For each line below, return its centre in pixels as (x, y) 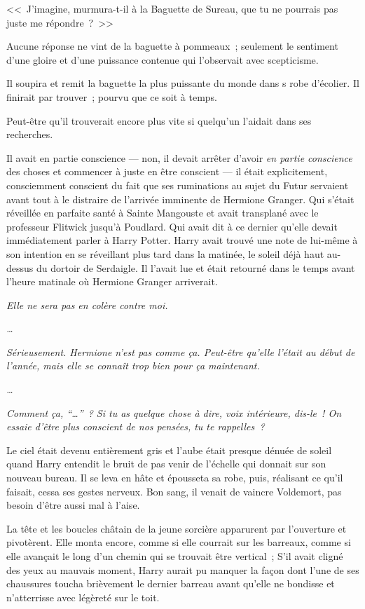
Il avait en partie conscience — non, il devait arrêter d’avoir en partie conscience (179, 157)
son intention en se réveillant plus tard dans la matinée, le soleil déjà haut (165, 253)
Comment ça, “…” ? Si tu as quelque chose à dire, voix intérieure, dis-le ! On (174, 412)
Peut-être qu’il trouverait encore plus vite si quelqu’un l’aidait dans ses (159, 120)
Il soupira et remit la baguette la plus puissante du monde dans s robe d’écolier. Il (183, 83)
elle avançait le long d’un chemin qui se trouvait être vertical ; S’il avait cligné (175, 556)
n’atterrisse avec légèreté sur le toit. (83, 597)
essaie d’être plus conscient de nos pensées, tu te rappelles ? (136, 426)
